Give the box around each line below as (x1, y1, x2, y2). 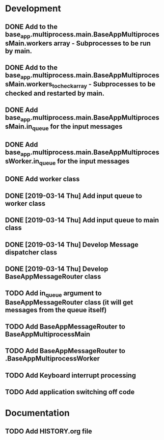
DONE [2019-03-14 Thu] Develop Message (5, 240, 139, 248)
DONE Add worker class (5, 175, 80, 183)
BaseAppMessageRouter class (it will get (5, 298, 134, 306)
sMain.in (5, 122, 33, 131)
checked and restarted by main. (5, 89, 105, 97)
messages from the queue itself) (5, 305, 107, 314)
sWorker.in (5, 157, 39, 165)
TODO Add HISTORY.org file (5, 427, 92, 435)
